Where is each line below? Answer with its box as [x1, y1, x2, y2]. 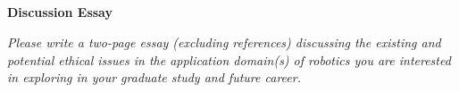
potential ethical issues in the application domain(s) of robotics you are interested [7, 50, 451, 69]
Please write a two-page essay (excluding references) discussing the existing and [7, 32, 441, 51]
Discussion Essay [7, 3, 113, 21]
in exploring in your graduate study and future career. [7, 68, 301, 87]
